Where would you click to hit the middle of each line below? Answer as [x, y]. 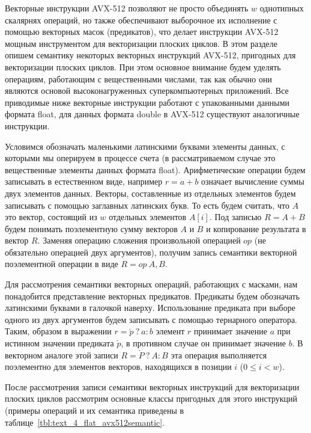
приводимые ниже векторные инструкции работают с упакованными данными [147, 102]
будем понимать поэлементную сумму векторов [91, 228]
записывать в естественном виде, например [84, 181]
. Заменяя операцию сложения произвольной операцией [139, 240]
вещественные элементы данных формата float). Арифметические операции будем [155, 169]
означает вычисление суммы [253, 181]
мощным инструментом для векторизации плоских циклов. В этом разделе [141, 43]
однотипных [282, 8]
